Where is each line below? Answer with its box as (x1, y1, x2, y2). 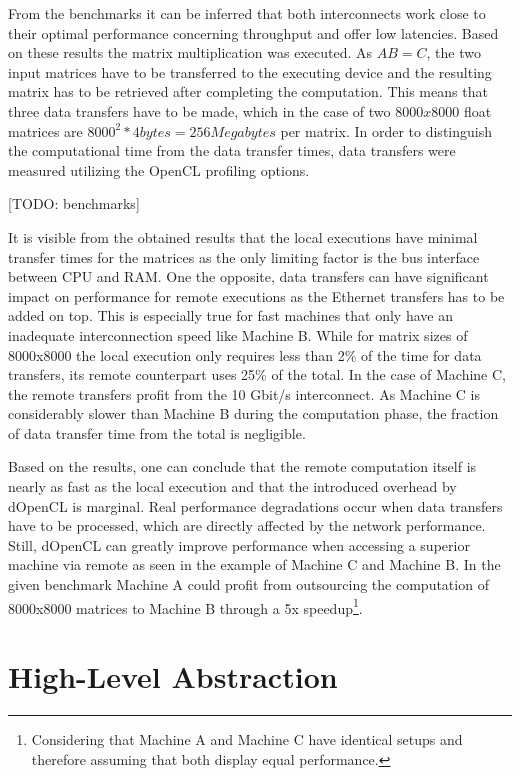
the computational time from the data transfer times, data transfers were (8, 140, 456, 161)
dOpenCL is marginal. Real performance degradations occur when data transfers (8, 495, 503, 516)
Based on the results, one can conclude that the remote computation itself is (8, 456, 477, 477)
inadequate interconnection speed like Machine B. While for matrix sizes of (8, 324, 468, 345)
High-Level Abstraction (8, 656, 338, 697)
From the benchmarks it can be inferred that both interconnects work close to (8, 3, 486, 23)
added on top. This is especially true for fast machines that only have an (8, 305, 453, 326)
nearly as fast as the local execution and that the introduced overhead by (8, 476, 457, 497)
